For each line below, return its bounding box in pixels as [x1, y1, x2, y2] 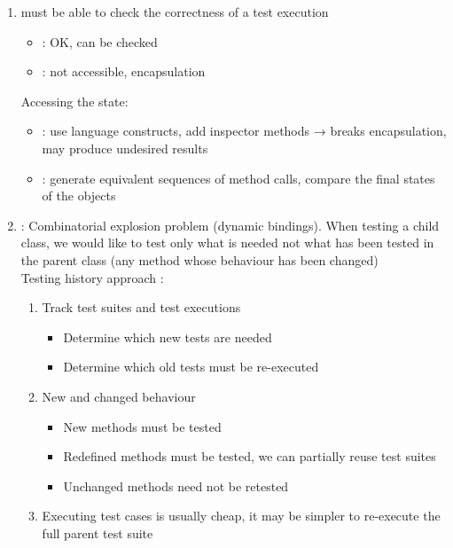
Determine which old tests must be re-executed [63, 357, 319, 376]
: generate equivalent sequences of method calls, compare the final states [42, 168, 435, 187]
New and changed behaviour [42, 387, 196, 405]
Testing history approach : [20, 268, 164, 286]
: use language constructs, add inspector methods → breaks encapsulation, [42, 121, 447, 140]
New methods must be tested [63, 417, 222, 435]
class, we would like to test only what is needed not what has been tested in [20, 233, 434, 252]
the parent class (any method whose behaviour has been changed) [20, 250, 379, 269]
